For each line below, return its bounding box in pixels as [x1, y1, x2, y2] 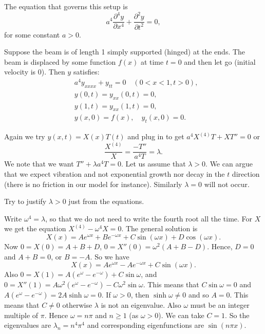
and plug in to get [127, 131, 184, 142]
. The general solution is [121, 223, 198, 234]
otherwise [62, 300, 92, 310]
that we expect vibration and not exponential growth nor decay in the [4, 168, 225, 179]
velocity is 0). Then [4, 66, 65, 77]
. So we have [90, 251, 129, 262]
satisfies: [73, 66, 100, 77]
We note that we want [4, 158, 74, 169]
